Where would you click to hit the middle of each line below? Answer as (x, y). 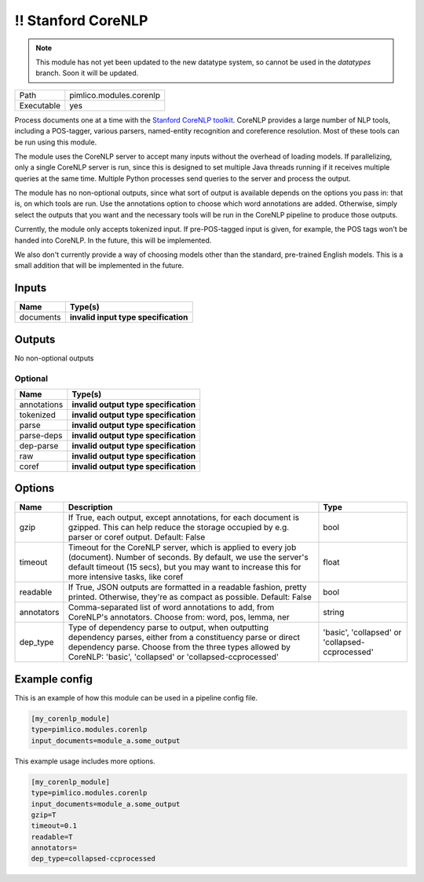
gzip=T (44, 814)
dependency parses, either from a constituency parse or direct (184, 638)
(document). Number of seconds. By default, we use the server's (188, 558)
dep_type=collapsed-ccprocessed (93, 859)
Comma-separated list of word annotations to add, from (171, 607)
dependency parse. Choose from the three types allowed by (179, 647)
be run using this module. (56, 142)
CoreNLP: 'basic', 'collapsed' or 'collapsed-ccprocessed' (173, 657)
